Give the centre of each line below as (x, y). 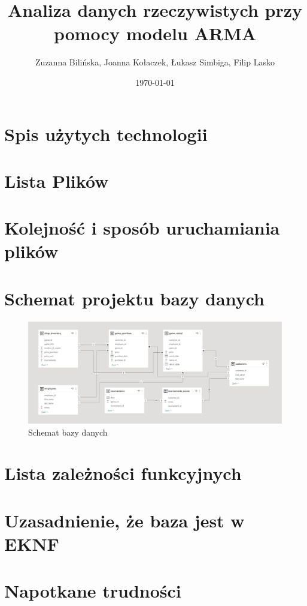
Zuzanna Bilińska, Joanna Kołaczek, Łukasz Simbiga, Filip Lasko (155, 62)
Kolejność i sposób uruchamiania (142, 228)
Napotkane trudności (93, 591)
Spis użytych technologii (106, 133)
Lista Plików (57, 180)
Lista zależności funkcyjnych (123, 473)
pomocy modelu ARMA (155, 33)
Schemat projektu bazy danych (134, 298)
